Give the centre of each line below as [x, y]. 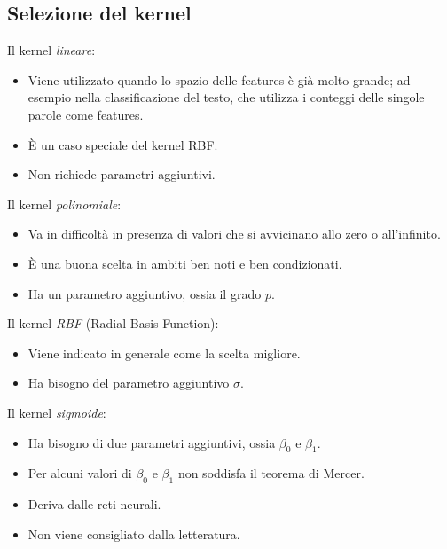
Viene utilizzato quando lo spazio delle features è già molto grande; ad [219, 79]
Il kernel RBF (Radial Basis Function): [113, 323]
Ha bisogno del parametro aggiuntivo [129, 383]
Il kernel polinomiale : [64, 204]
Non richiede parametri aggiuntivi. [122, 174]
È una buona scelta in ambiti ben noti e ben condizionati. [185, 263]
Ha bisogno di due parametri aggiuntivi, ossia [152, 442]
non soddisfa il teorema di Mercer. [271, 473]
